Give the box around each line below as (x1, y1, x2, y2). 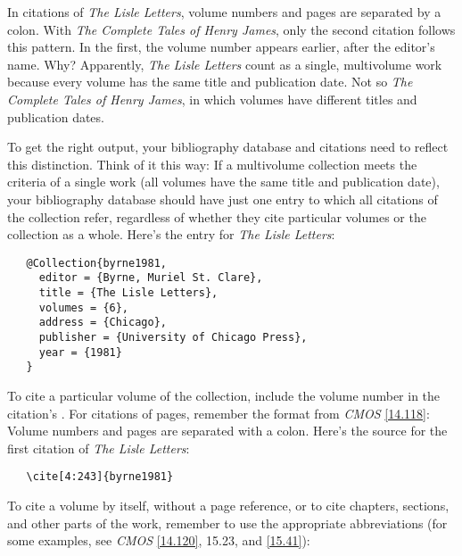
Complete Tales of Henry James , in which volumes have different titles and (7, 89, 417, 108)
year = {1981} (38, 345, 122, 359)
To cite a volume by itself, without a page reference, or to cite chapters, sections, (7, 496, 450, 514)
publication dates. (7, 107, 104, 126)
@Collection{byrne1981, (26, 256, 167, 270)
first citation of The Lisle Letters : (7, 438, 190, 457)
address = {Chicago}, (38, 316, 167, 329)
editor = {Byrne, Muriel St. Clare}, (38, 271, 263, 285)
